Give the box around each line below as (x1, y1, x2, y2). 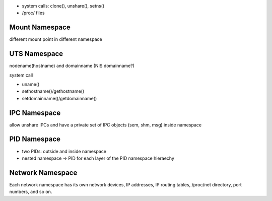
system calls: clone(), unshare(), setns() (22, 3, 105, 9)
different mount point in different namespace (9, 36, 103, 42)
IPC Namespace (9, 108, 61, 117)
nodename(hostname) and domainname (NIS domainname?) (9, 63, 134, 69)
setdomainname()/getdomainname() (22, 95, 97, 101)
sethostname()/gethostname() (22, 88, 85, 94)
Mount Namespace (9, 23, 71, 32)
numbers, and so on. (9, 189, 52, 195)
